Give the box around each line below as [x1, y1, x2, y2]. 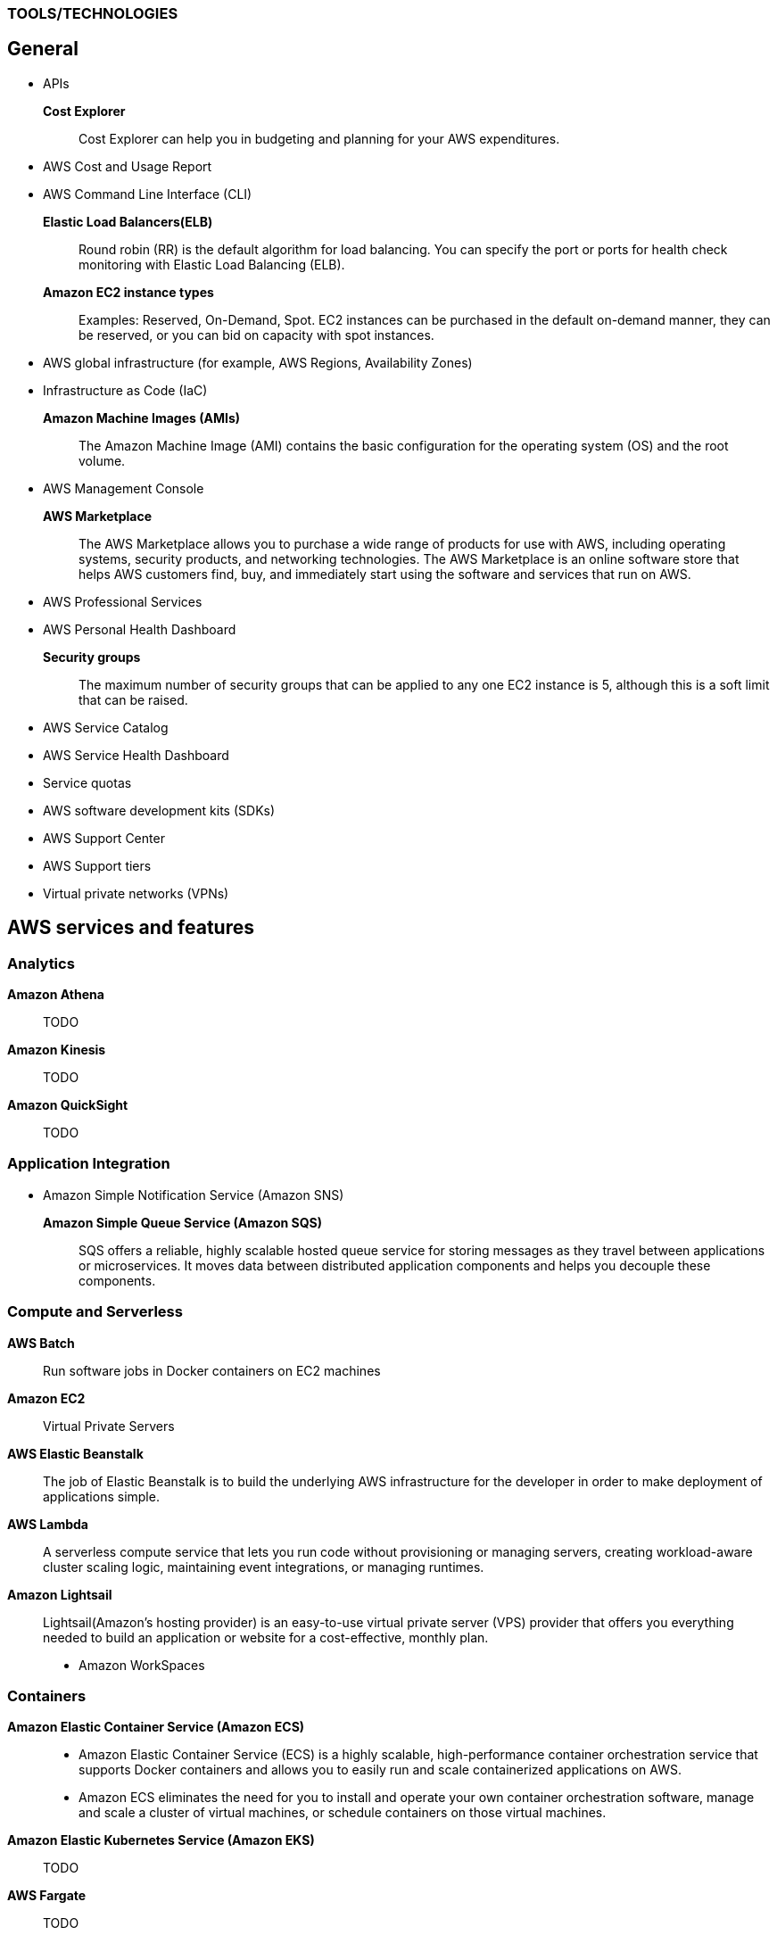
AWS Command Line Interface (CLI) [43, 186, 252, 202]
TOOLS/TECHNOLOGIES [7, 4, 178, 22]
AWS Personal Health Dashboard [43, 621, 236, 637]
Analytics [7, 954, 75, 972]
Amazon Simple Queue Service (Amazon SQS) [43, 1214, 323, 1230]
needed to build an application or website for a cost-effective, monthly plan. [43, 1629, 489, 1645]
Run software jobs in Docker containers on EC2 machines [43, 1362, 381, 1378]
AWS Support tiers [43, 857, 152, 873]
